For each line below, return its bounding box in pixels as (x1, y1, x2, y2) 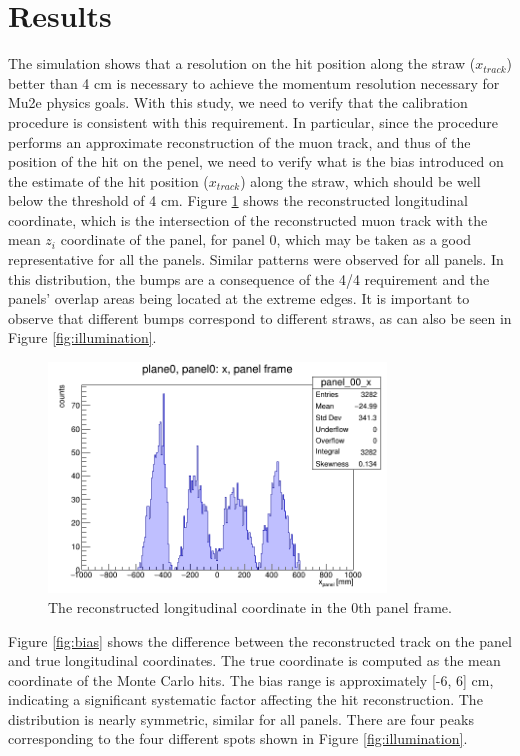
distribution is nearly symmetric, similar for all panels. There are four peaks (8, 708, 474, 729)
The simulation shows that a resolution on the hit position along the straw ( (8, 53, 476, 74)
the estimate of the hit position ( (8, 170, 209, 191)
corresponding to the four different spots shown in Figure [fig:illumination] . (8, 728, 468, 749)
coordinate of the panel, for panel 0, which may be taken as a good (60, 229, 472, 250)
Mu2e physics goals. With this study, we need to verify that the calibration (8, 92, 468, 113)
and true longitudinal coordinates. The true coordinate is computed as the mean (8, 650, 501, 671)
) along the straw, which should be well (240, 170, 481, 191)
